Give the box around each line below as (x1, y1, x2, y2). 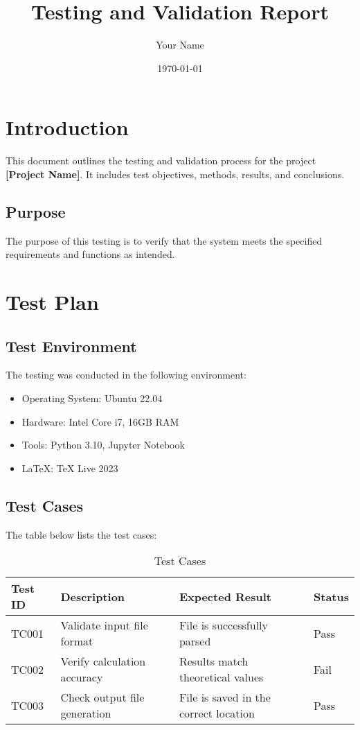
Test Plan (6, 288, 99, 316)
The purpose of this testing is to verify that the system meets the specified (6, 233, 323, 247)
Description (60, 588, 125, 605)
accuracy (60, 669, 103, 686)
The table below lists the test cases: (6, 527, 157, 541)
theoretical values (179, 669, 264, 686)
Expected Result (179, 588, 271, 605)
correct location (179, 705, 255, 722)
